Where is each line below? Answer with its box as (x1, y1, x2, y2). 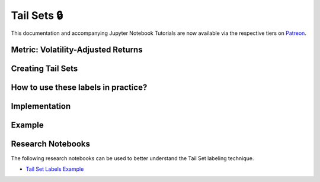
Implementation (11, 101, 71, 112)
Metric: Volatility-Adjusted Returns (11, 45, 143, 55)
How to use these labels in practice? (11, 83, 148, 93)
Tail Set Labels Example (25, 165, 84, 173)
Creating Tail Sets (11, 64, 78, 74)
